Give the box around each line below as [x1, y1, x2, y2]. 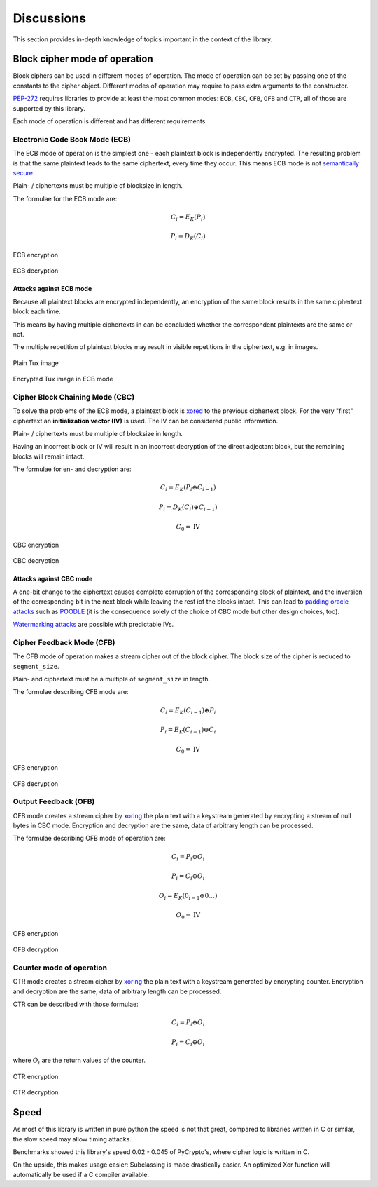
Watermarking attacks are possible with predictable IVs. [13, 620, 174, 628]
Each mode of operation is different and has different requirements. [13, 117, 208, 126]
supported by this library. [13, 104, 85, 112]
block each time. [13, 307, 61, 316]
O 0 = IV [176, 911, 201, 921]
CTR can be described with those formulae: [13, 1000, 139, 1009]
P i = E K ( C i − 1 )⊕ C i [160, 726, 216, 735]
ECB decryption [13, 266, 59, 275]
